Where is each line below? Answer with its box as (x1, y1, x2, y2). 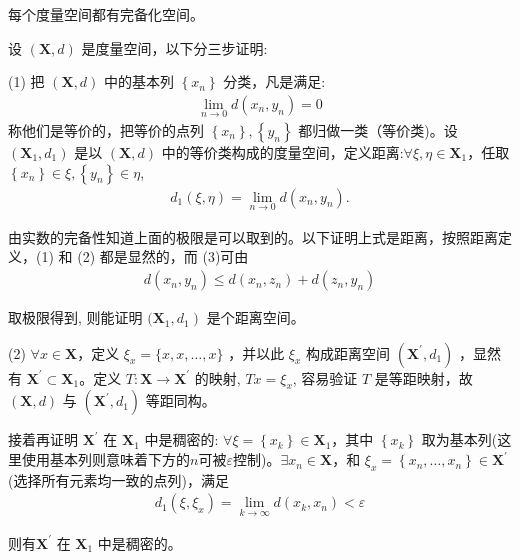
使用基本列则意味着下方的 (21, 449, 190, 470)
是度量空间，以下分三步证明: (81, 37, 268, 58)
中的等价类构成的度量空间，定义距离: (161, 142, 404, 163)
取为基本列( (421, 429, 498, 450)
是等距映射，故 (374, 367, 473, 388)
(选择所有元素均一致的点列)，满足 (8, 469, 229, 490)
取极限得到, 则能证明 (8, 307, 143, 328)
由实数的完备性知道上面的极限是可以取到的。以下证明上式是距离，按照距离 (8, 226, 498, 247)
